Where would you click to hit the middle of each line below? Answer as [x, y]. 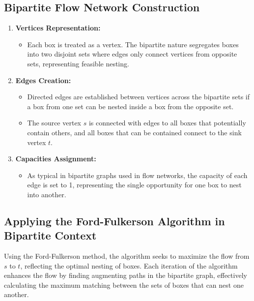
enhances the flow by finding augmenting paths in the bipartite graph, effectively [126, 275]
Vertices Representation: [58, 28]
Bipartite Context [50, 235]
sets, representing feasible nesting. [78, 63]
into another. [47, 194]
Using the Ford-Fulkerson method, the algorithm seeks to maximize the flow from [127, 256]
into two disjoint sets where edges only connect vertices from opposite [132, 54]
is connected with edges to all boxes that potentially [167, 123]
